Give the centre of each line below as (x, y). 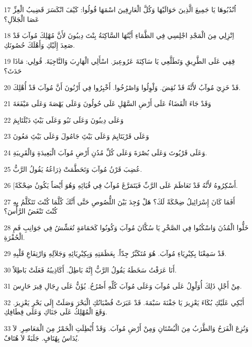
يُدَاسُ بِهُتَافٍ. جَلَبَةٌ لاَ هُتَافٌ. (42, 338)
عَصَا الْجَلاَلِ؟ (22, 19)
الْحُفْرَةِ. (15, 237)
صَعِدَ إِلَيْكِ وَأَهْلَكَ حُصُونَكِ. (40, 45)
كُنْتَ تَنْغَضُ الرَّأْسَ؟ (31, 211)
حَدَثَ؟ (13, 70)
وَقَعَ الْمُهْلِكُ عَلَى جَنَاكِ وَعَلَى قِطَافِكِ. (56, 312)
